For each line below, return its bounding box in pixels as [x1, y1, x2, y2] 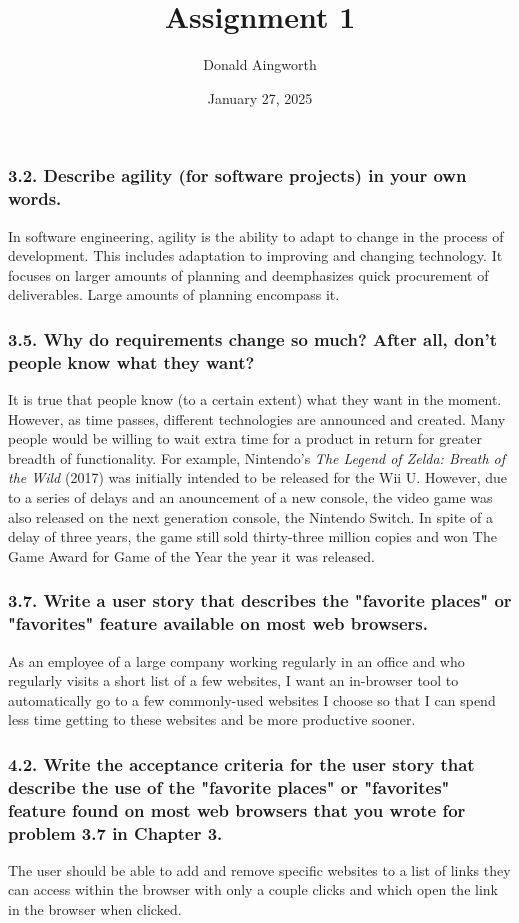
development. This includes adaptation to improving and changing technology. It [8, 245, 503, 266]
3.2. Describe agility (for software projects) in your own [8, 163, 467, 188]
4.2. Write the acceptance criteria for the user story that [8, 751, 475, 776]
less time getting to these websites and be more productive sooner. [8, 709, 416, 730]
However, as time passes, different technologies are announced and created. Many [8, 408, 506, 429]
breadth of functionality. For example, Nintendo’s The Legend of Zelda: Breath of [8, 447, 506, 468]
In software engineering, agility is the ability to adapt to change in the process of [8, 225, 504, 246]
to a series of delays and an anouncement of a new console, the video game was [8, 487, 493, 508]
